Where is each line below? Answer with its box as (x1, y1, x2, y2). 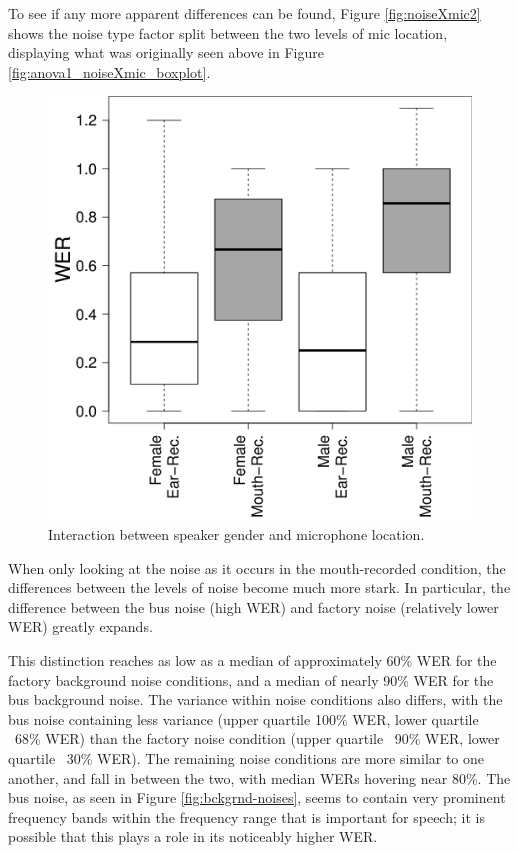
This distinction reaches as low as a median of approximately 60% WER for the (8, 649, 497, 670)
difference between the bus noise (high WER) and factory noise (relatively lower (8, 596, 499, 617)
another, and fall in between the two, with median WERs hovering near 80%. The (8, 767, 511, 788)
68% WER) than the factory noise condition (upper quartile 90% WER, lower (14, 728, 500, 749)
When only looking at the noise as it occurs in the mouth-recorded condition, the (8, 557, 506, 578)
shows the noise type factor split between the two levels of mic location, (8, 22, 448, 43)
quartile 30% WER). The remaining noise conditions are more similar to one (8, 747, 485, 768)
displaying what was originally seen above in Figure (8, 42, 324, 63)
